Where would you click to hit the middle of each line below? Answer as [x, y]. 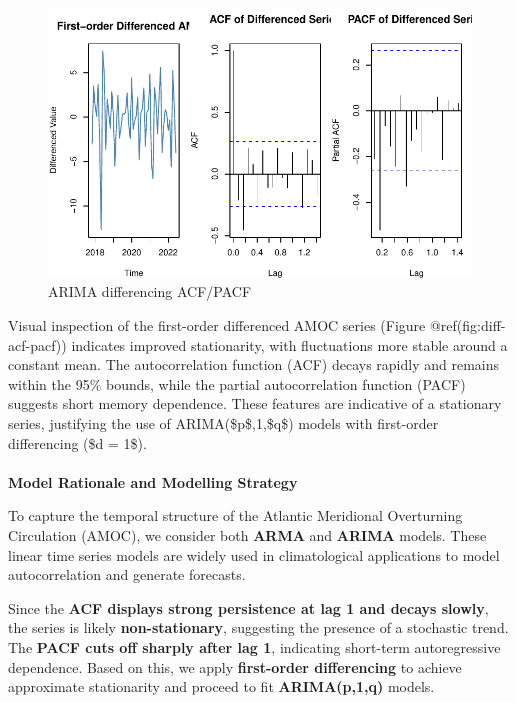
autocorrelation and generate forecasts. [127, 574]
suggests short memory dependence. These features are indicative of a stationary [255, 403]
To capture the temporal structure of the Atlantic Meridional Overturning [235, 515]
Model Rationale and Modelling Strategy [153, 481]
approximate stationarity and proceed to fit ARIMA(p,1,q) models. [221, 686]
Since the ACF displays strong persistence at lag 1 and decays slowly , [248, 607]
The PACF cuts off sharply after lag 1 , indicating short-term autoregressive [254, 646]
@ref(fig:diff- [467, 325]
